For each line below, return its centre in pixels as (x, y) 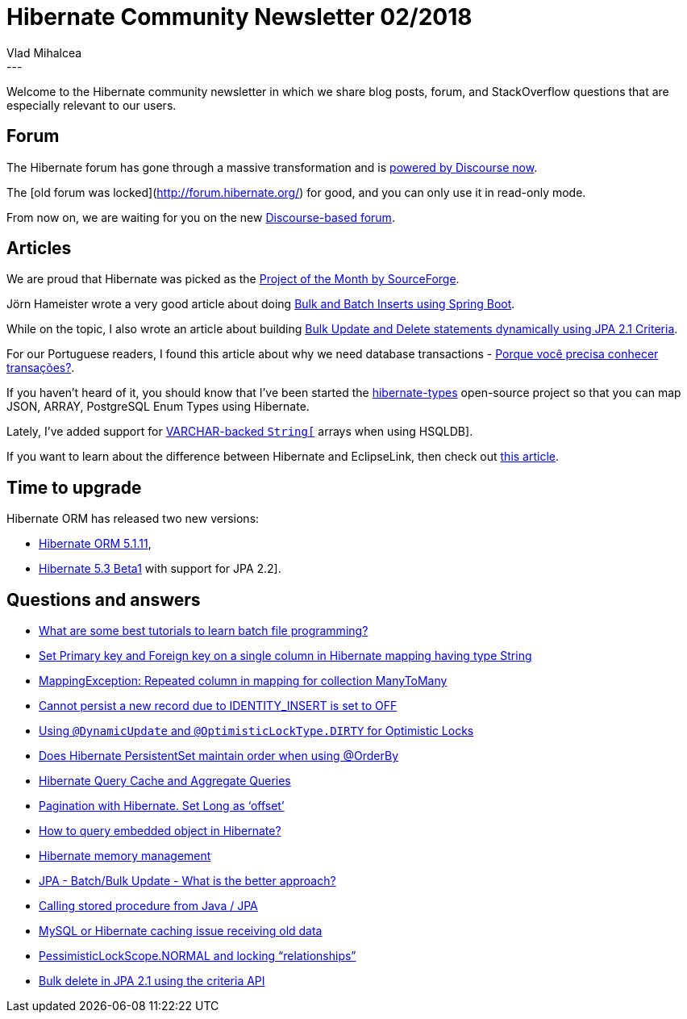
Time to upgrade (74, 487)
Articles (39, 248)
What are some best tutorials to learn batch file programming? (204, 631)
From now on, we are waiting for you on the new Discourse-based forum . (201, 217)
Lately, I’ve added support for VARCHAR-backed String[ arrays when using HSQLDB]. (240, 432)
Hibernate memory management (125, 856)
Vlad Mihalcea (44, 52)
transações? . (41, 368)
